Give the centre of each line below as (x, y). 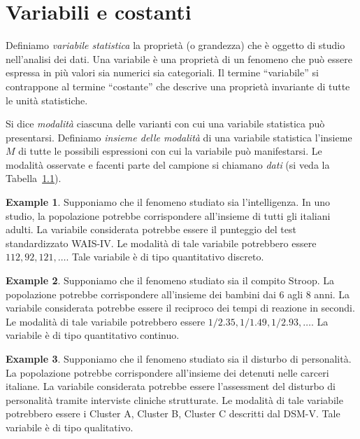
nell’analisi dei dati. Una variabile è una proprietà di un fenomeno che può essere (179, 58)
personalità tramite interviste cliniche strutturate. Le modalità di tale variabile (174, 399)
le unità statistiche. (47, 100)
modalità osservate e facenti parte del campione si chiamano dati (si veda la (168, 164)
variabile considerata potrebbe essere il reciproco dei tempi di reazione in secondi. (180, 308)
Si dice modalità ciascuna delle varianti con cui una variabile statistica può (165, 124)
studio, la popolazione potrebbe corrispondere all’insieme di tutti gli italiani (168, 215)
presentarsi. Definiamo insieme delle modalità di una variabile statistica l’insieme (179, 137)
